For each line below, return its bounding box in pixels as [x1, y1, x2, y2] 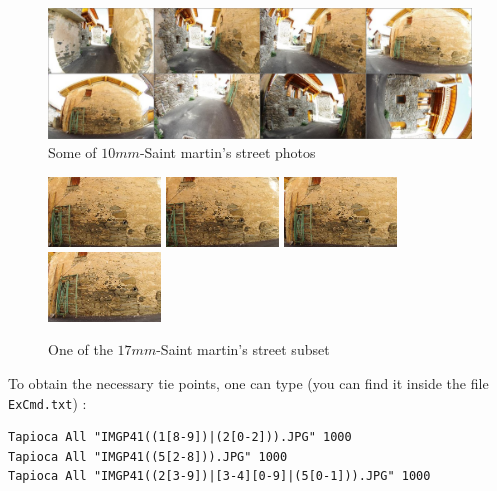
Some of [48, 142, 97, 163]
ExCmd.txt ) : [8, 392, 87, 413]
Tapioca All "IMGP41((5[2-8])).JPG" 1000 [8, 449, 288, 464]
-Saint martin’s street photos [139, 142, 316, 163]
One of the [48, 339, 113, 360]
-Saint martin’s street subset [156, 339, 330, 360]
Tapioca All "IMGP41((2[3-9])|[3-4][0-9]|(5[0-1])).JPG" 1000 [8, 469, 431, 484]
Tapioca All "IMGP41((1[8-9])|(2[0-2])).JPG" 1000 [8, 430, 352, 445]
